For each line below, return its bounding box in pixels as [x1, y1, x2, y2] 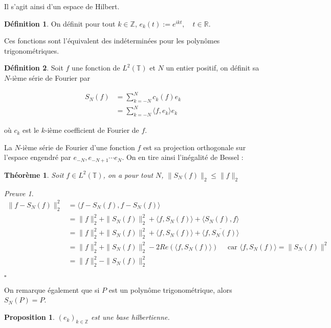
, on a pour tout [103, 169, 153, 180]
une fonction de [72, 62, 120, 73]
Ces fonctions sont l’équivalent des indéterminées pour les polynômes [4, 35, 220, 46]
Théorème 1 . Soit [4, 169, 64, 180]
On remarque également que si [4, 284, 100, 295]
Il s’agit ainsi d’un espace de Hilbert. [4, 1, 120, 11]
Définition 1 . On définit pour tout [4, 18, 116, 29]
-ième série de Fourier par [10, 72, 90, 83]
